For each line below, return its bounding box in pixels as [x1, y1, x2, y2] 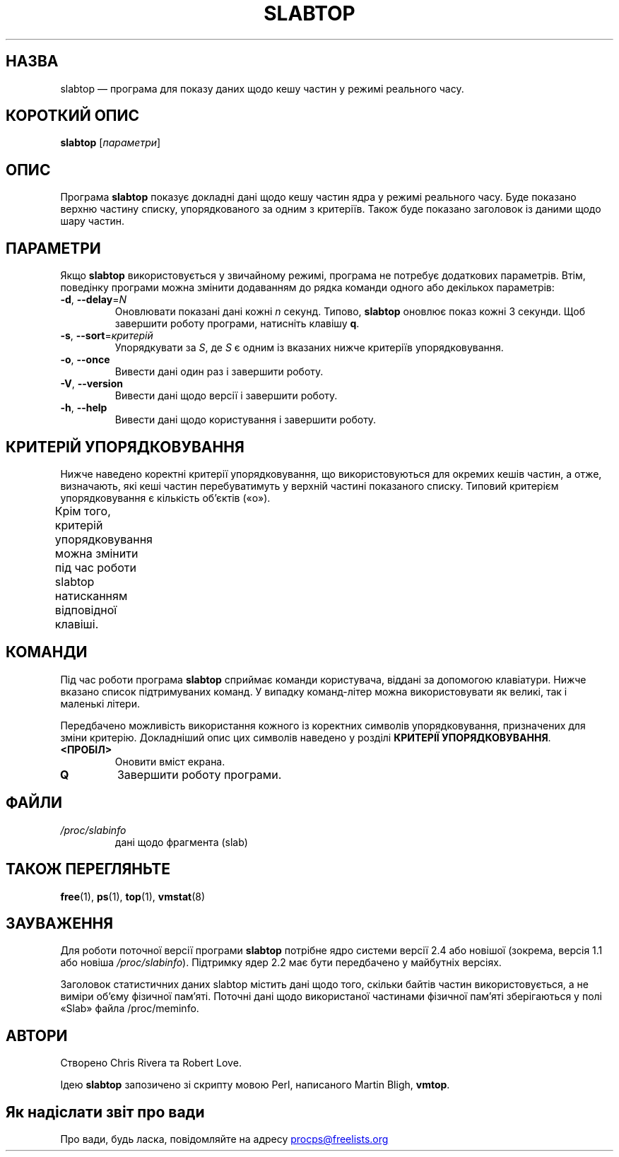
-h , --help [60, 401, 107, 414]
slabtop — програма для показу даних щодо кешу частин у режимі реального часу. [60, 82, 464, 95]
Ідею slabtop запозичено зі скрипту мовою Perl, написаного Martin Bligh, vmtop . [60, 1079, 450, 1091]
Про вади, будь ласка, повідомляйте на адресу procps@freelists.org [60, 1133, 389, 1146]
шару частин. [60, 215, 125, 228]
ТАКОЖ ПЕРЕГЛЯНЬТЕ [6, 860, 171, 879]
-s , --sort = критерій [60, 329, 153, 342]
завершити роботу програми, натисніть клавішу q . [114, 317, 360, 330]
